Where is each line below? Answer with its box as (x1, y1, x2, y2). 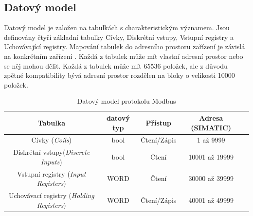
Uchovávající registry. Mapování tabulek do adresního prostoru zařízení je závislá (4, 41, 245, 52)
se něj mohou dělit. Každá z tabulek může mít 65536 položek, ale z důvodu (4, 60, 228, 71)
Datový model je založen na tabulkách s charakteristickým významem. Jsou (4, 22, 230, 33)
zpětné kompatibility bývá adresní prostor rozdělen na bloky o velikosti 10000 (4, 70, 235, 80)
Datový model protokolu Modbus (77, 96, 176, 106)
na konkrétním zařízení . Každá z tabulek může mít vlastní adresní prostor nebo (4, 51, 243, 61)
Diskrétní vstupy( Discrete (13, 147, 90, 157)
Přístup (145, 117, 172, 127)
